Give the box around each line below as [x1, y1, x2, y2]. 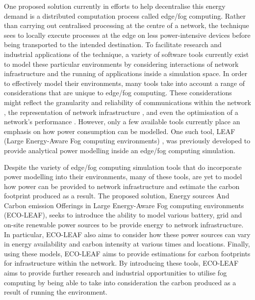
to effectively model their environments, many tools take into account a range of [4, 78, 245, 88]
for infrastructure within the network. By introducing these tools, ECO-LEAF [4, 258, 239, 268]
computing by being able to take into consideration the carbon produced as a [4, 277, 236, 287]
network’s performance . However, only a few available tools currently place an [4, 116, 240, 127]
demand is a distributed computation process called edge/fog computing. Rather [4, 10, 246, 21]
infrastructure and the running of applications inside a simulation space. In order [4, 68, 248, 79]
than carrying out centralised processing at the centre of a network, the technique [4, 20, 249, 30]
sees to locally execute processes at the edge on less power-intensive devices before [4, 29, 251, 40]
